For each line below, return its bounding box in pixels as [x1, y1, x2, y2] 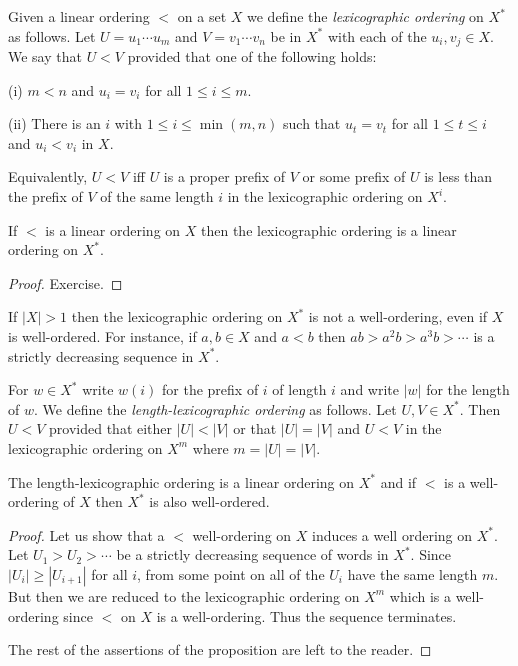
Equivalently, [8, 166, 88, 187]
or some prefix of [302, 166, 406, 187]
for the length [426, 379, 510, 400]
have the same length [347, 563, 478, 584]
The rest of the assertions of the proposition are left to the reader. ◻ [8, 639, 432, 660]
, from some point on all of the [137, 563, 325, 584]
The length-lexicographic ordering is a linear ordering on [8, 471, 355, 492]
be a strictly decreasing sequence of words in [116, 544, 389, 565]
